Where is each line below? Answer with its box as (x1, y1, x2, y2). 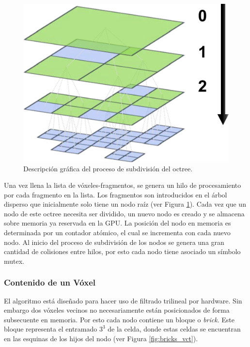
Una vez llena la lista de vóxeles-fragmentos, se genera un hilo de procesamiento (4, 180, 241, 190)
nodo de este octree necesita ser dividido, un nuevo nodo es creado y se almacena (4, 208, 245, 218)
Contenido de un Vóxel (4, 276, 95, 288)
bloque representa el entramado (4, 324, 97, 334)
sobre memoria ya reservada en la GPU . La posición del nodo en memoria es (4, 218, 231, 228)
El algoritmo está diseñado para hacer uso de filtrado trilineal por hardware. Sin (4, 295, 242, 305)
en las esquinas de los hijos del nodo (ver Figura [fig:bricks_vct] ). (4, 333, 198, 344)
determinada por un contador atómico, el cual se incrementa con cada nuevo (4, 227, 231, 238)
